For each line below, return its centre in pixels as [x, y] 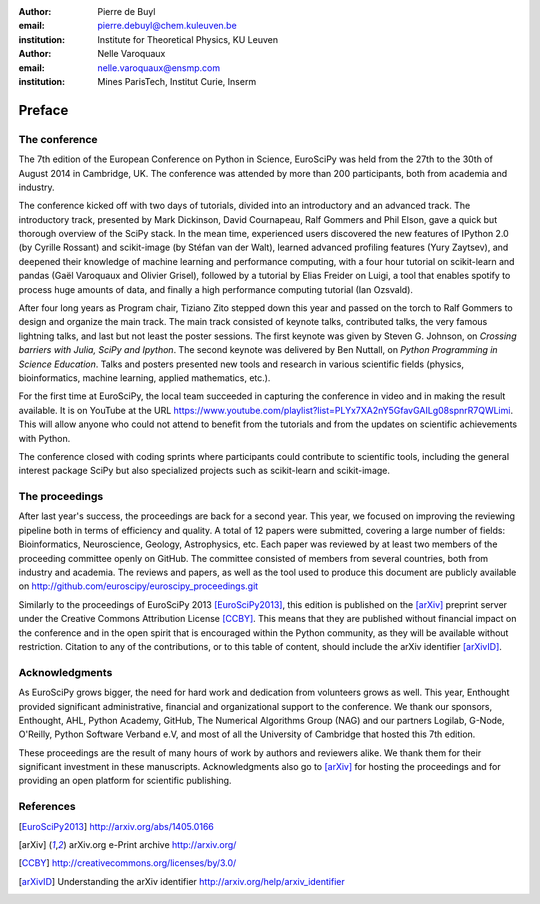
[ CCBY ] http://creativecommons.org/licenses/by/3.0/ [127, 863]
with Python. [44, 438]
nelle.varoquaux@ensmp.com [159, 67]
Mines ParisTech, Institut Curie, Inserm [177, 81]
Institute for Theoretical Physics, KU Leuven [188, 39]
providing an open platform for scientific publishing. [125, 781]
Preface [43, 110]
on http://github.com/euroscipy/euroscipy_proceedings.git [138, 586]
